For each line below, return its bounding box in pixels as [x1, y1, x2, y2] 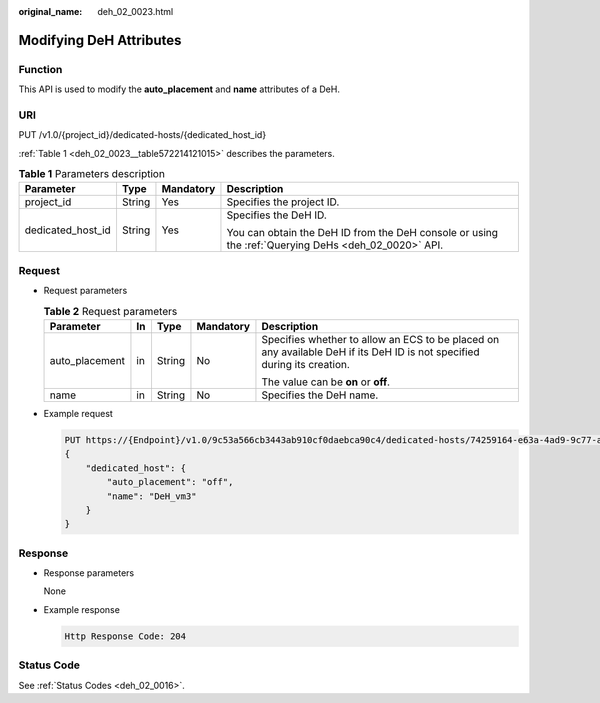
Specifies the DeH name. [261, 388, 379, 402]
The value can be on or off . [261, 375, 390, 389]
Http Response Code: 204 [64, 630, 187, 642]
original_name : [18, 6, 83, 17]
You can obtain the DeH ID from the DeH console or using [226, 226, 499, 240]
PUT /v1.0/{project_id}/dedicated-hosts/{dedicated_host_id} [18, 129, 267, 141]
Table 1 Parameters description [18, 167, 165, 181]
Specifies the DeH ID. [226, 208, 327, 222]
